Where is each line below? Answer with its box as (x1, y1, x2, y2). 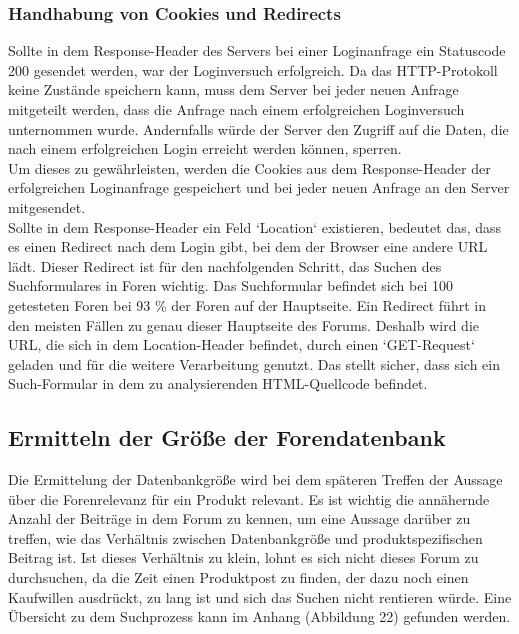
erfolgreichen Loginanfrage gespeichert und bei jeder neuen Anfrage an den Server (8, 177, 510, 198)
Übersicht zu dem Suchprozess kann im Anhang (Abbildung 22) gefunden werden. (8, 606, 511, 627)
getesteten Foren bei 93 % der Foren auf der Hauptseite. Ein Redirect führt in (8, 294, 486, 315)
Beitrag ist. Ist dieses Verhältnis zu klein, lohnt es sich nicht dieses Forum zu (8, 547, 479, 568)
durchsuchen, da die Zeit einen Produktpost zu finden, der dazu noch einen (8, 567, 469, 588)
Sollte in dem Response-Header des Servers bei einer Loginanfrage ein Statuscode (8, 40, 506, 61)
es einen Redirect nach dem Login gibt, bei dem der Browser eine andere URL (8, 236, 488, 257)
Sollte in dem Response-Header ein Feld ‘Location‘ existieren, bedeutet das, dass (8, 216, 502, 237)
